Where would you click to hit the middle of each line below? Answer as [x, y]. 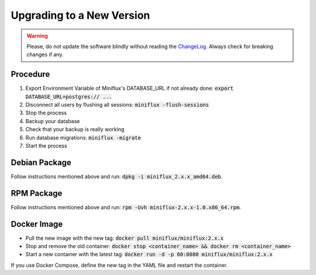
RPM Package [37, 193]
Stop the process [46, 113]
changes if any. [45, 55]
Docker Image [37, 224]
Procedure [30, 74]
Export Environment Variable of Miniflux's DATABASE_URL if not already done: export [129, 89]
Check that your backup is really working [75, 130]
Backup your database [53, 121]
